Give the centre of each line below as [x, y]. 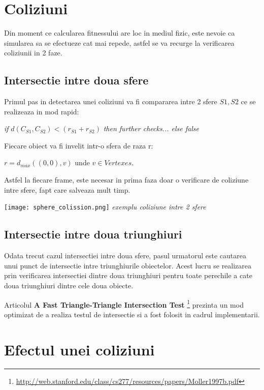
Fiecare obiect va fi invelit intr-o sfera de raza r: [79, 145]
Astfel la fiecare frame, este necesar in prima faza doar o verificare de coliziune [126, 180]
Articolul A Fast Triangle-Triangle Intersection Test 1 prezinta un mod [124, 304]
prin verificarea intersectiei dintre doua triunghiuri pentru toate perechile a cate [128, 275]
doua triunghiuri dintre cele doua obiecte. [69, 285]
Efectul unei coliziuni [79, 349]
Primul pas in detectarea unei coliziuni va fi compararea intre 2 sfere [111, 101]
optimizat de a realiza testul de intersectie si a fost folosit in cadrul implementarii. [132, 314]
